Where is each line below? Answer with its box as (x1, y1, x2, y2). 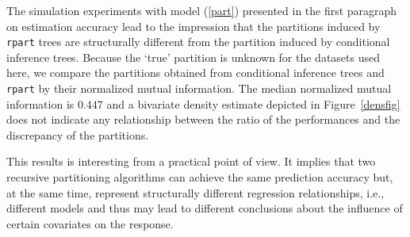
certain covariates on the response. (6, 215, 174, 231)
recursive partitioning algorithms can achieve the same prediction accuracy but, (6, 169, 393, 185)
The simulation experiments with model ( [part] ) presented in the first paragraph (6, 2, 397, 18)
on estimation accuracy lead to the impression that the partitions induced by (6, 17, 381, 34)
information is (6, 95, 75, 112)
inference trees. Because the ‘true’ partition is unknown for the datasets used (6, 48, 381, 65)
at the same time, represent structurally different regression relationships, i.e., (6, 184, 385, 201)
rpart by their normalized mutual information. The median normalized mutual (6, 80, 392, 97)
